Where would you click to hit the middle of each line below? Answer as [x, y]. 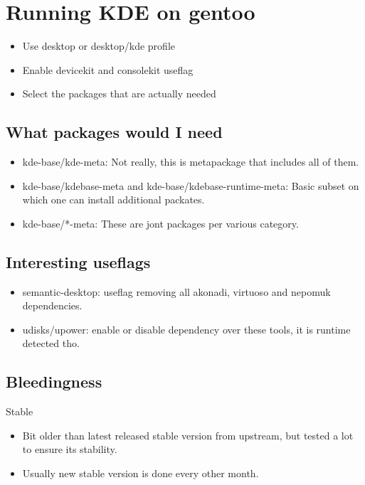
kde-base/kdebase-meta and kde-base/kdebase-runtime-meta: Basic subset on [191, 185]
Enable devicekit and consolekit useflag [108, 69]
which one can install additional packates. [113, 199]
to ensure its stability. [70, 449]
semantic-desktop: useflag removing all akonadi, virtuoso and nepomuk [176, 291]
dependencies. [52, 305]
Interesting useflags [78, 261]
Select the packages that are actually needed [119, 94]
